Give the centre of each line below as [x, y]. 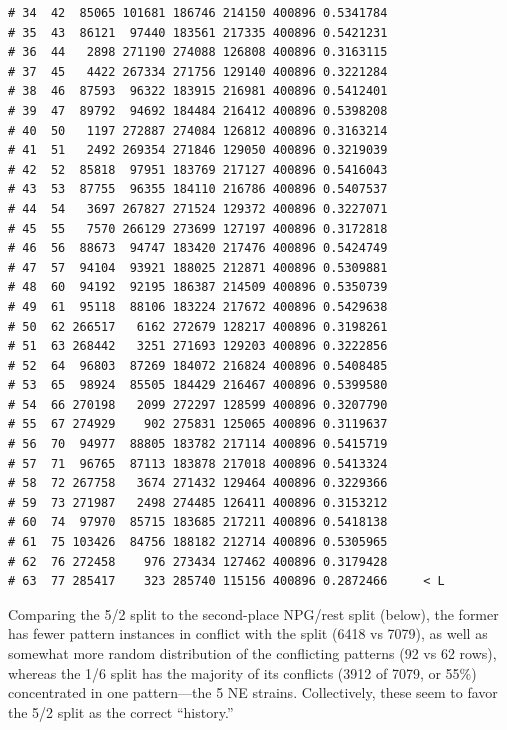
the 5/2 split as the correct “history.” [121, 711]
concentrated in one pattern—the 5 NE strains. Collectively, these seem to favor [253, 692]
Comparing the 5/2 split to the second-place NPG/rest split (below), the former [253, 613]
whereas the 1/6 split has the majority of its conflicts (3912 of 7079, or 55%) [242, 672]
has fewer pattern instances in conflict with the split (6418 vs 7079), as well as [248, 633]
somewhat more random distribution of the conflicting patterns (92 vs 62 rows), [252, 653]
